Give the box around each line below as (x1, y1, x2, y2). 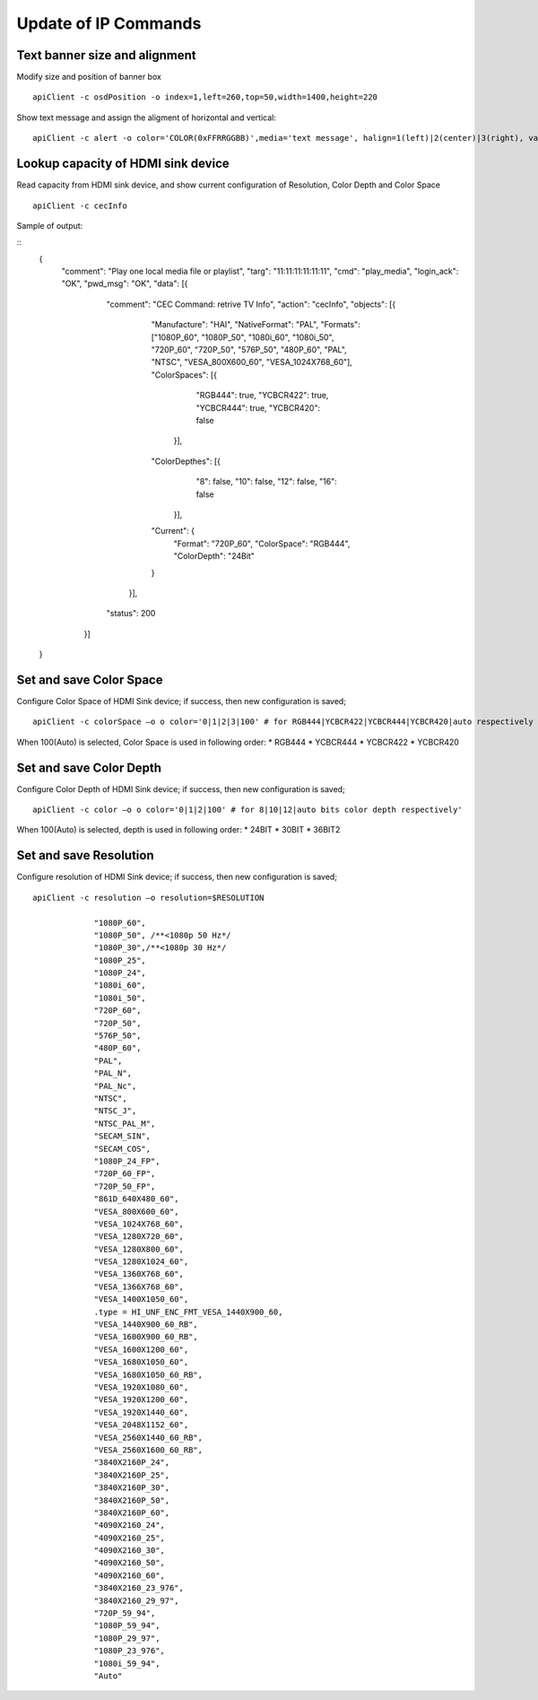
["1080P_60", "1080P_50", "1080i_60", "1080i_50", (151, 332, 334, 343)
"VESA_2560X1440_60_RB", (93, 1432, 204, 1443)
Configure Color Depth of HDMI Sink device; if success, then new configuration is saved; (16, 783, 345, 794)
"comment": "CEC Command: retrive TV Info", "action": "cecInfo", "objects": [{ (106, 299, 396, 309)
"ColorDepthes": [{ (151, 456, 221, 466)
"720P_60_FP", (93, 1169, 156, 1179)
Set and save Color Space (16, 672, 163, 687)
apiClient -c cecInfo (32, 200, 127, 211)
